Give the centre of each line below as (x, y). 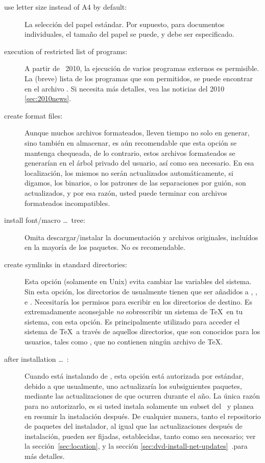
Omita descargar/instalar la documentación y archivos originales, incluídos (141, 237)
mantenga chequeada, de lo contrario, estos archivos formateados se (130, 153)
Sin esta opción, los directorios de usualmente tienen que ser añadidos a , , (141, 292)
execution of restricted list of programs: (66, 51)
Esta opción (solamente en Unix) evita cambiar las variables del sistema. (138, 281)
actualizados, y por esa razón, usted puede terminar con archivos (126, 192)
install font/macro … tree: (45, 220)
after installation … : (37, 358)
